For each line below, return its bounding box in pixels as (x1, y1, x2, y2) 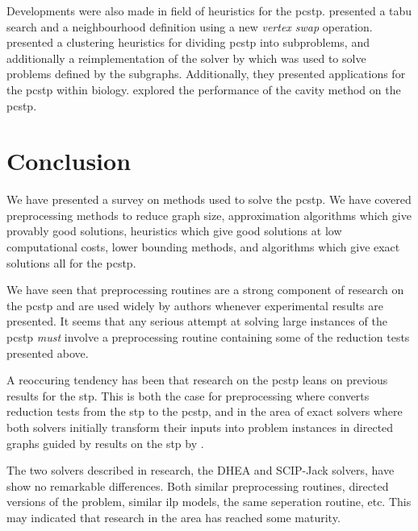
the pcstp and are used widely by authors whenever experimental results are (6, 297, 383, 313)
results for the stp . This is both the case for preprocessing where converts (6, 387, 370, 404)
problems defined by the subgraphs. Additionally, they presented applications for (6, 65, 406, 82)
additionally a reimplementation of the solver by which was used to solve (6, 49, 366, 66)
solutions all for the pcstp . (6, 254, 136, 271)
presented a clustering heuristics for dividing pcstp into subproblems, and (6, 34, 370, 51)
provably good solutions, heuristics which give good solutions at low (6, 222, 342, 239)
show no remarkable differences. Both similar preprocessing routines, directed (6, 477, 389, 494)
